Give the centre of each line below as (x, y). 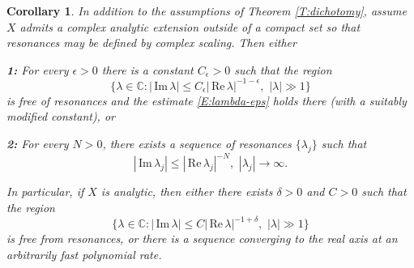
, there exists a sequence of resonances (197, 144)
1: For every (38, 69)
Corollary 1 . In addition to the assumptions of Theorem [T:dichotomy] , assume (207, 11)
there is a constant (147, 69)
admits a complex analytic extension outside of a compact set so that (190, 26)
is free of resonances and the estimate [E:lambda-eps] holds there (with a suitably (207, 100)
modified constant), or (61, 116)
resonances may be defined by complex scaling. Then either (152, 43)
